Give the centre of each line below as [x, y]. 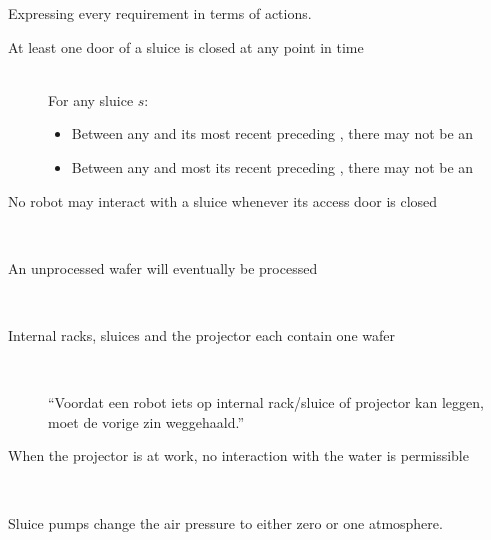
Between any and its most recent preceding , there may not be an [272, 133]
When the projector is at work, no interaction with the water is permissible [238, 455]
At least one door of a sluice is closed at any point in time [186, 46]
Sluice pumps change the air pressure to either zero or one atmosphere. [225, 522]
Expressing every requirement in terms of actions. [160, 13]
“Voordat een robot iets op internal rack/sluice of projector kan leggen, [266, 402]
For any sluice [91, 99]
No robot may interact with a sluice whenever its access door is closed [223, 200]
